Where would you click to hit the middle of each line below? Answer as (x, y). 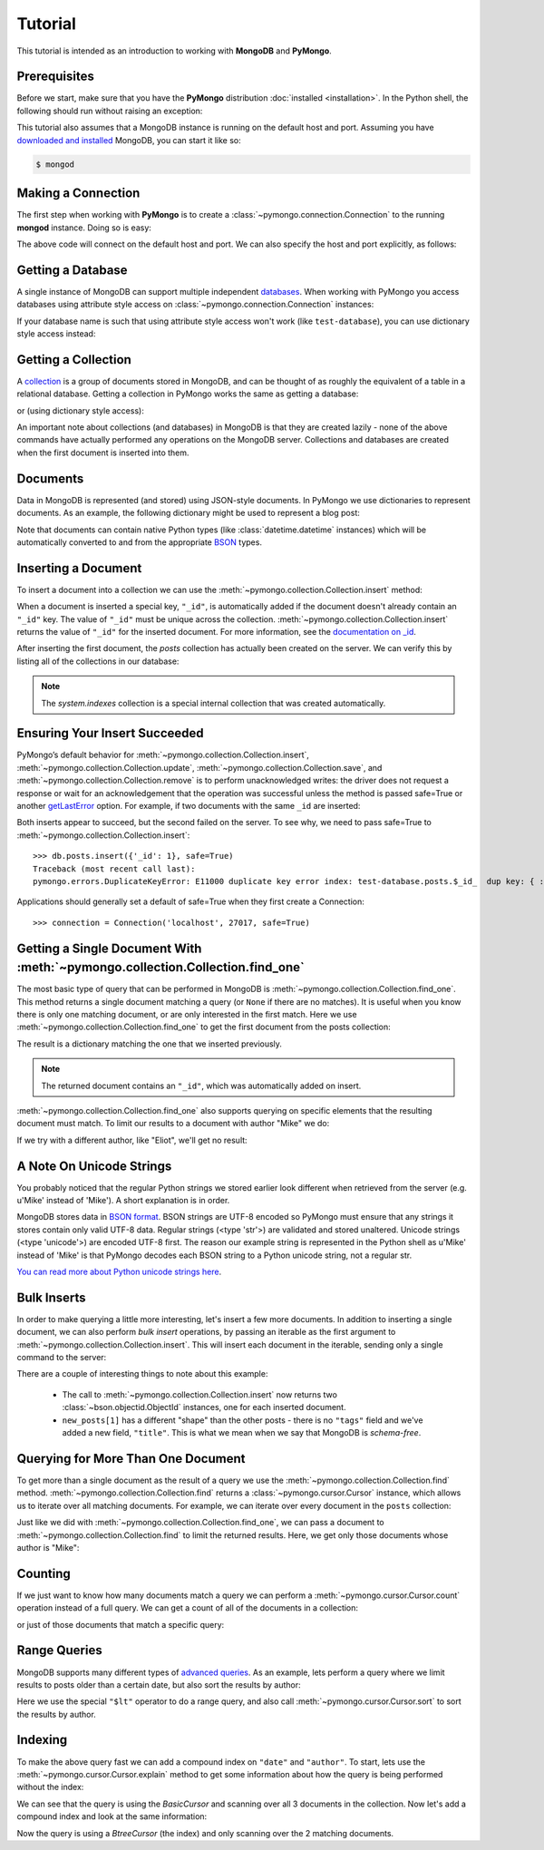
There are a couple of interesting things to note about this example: (142, 1374)
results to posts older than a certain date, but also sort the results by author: (159, 1684)
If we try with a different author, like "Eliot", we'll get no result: (132, 1140)
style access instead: (56, 333)
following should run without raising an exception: (110, 111)
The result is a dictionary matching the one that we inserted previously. (150, 1044)
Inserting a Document (79, 568)
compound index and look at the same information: (112, 1816)
